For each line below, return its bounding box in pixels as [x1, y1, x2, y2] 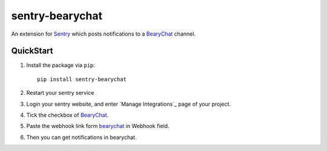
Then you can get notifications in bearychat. [26, 133, 137, 141]
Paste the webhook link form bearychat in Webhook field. [26, 123, 170, 130]
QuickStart [11, 46, 54, 56]
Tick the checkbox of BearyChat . [26, 112, 109, 119]
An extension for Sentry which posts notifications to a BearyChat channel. [11, 30, 196, 37]
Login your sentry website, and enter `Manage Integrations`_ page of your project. [26, 100, 231, 108]
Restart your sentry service [26, 89, 94, 97]
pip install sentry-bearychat [37, 75, 127, 83]
